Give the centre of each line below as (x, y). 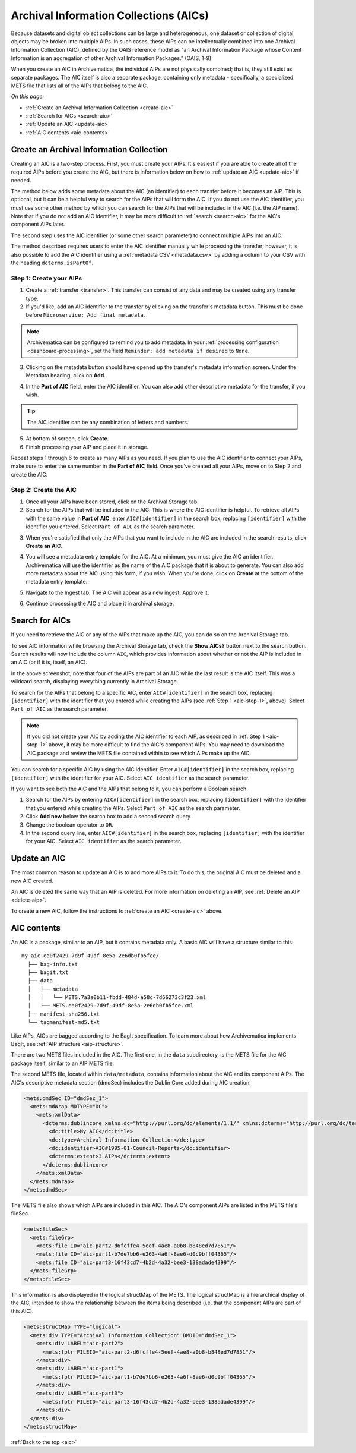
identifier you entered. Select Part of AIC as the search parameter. (110, 527)
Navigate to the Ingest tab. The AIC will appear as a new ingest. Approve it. (117, 592)
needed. (21, 180)
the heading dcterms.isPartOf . (52, 263)
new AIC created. (32, 881)
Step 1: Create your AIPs (47, 278)
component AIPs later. (38, 224)
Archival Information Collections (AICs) (110, 15)
